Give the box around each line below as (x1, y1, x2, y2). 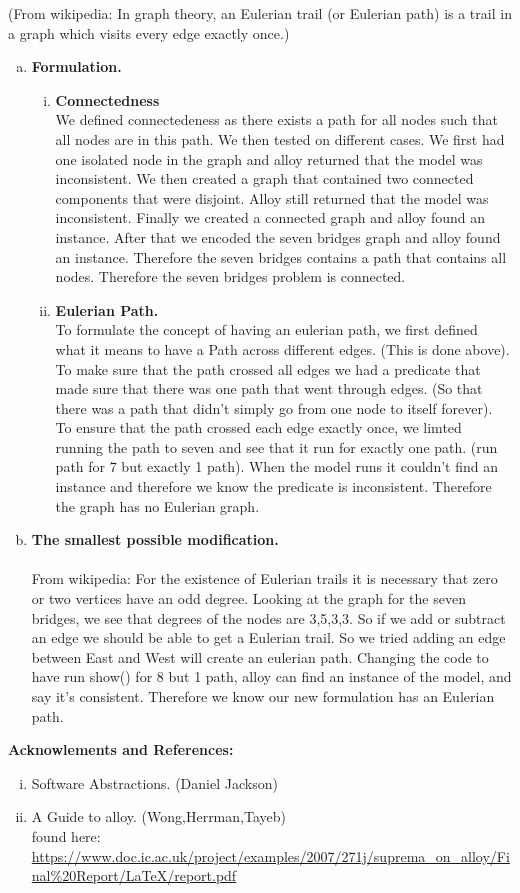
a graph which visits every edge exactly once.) (8, 22, 290, 43)
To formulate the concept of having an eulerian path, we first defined (55, 319, 478, 340)
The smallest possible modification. (31, 529, 279, 550)
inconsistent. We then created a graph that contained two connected (55, 168, 474, 189)
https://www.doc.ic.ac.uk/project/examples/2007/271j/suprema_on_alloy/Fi (31, 845, 510, 866)
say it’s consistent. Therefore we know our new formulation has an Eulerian (31, 686, 495, 706)
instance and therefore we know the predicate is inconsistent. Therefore (55, 476, 492, 497)
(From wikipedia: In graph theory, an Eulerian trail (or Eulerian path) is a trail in (8, 3, 512, 23)
